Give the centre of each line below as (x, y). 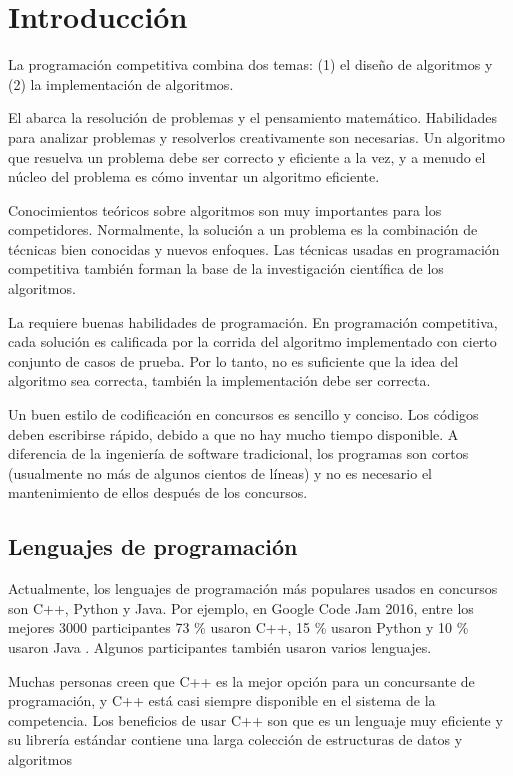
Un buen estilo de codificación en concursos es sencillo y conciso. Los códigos (243, 414)
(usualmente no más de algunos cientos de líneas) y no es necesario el (220, 472)
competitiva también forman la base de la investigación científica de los (226, 268)
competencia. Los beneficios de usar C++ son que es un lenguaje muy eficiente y (255, 719)
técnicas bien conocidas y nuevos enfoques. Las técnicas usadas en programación (254, 248)
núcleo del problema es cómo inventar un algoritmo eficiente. (194, 176)
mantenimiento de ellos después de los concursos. (158, 492)
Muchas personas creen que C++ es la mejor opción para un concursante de (241, 680)
